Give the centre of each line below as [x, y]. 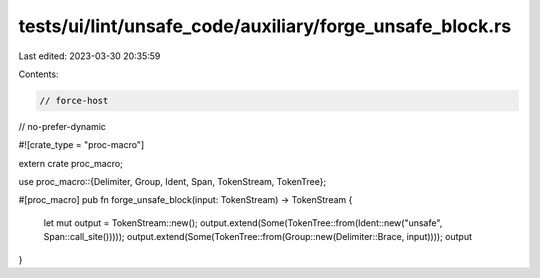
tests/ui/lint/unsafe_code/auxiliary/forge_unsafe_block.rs [265, 26]
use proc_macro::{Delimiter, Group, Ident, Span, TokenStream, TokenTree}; [172, 182]
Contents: [38, 74]
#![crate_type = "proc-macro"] [81, 145]
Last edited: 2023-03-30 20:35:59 [89, 56]
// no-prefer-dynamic [62, 126]
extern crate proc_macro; [71, 163]
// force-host [74, 100]
